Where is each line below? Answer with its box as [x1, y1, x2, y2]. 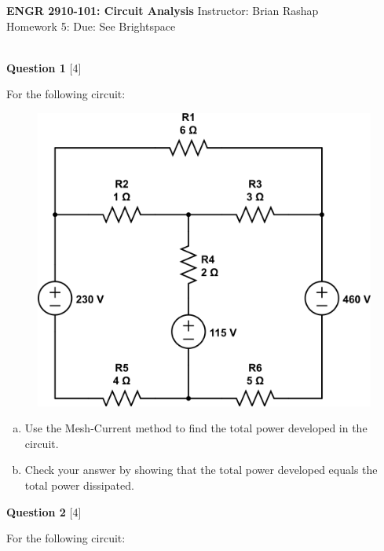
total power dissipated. [24, 477, 134, 493]
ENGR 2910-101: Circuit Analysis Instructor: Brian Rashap [6, 2, 319, 18]
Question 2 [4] [6, 503, 82, 520]
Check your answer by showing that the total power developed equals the [24, 461, 378, 478]
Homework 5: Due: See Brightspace [6, 17, 176, 34]
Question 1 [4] [6, 59, 82, 75]
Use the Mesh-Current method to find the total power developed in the [24, 420, 368, 436]
